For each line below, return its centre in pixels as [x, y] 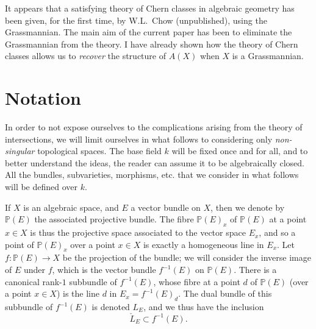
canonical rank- [34, 281]
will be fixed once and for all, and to [240, 151]
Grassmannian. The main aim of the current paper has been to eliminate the [149, 32]
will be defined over [41, 187]
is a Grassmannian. [268, 56]
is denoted [111, 307]
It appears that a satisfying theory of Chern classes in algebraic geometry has [150, 8]
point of [20, 244]
